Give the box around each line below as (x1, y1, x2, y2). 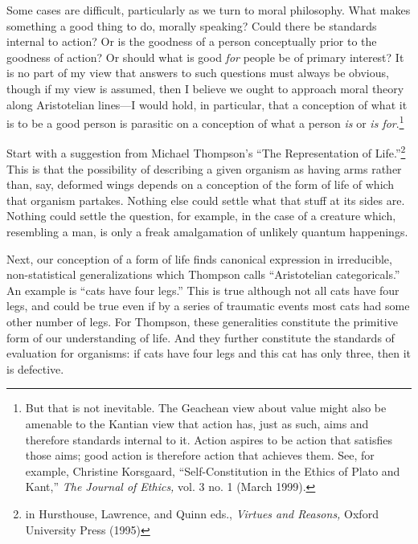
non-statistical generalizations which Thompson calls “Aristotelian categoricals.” (6, 266, 400, 283)
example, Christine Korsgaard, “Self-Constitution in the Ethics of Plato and (25, 462, 400, 479)
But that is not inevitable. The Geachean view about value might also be (25, 399, 387, 416)
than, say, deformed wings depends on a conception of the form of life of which (6, 176, 395, 193)
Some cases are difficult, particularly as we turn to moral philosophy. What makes (6, 2, 411, 18)
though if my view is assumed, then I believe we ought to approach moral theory (6, 80, 404, 96)
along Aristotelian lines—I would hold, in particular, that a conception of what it (6, 96, 408, 112)
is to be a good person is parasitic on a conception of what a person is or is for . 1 (6, 112, 404, 131)
